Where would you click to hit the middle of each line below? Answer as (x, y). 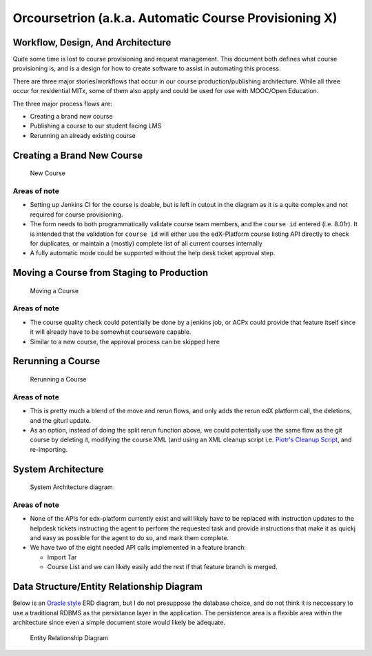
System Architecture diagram (71, 487)
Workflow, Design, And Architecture (92, 42)
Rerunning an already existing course (83, 135)
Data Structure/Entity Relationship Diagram (108, 587)
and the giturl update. (61, 420)
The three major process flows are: (63, 103)
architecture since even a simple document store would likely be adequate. (119, 622)
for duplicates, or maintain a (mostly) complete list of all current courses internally (146, 243)
